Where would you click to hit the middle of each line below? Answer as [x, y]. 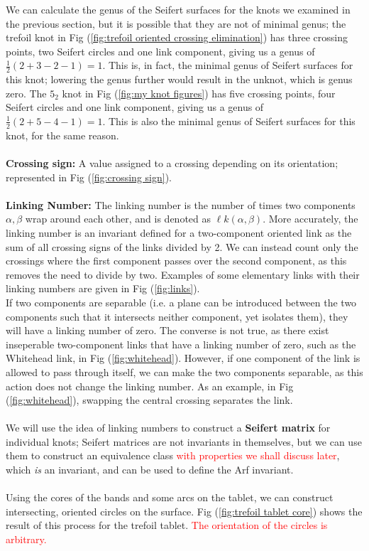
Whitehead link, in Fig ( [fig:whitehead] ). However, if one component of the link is [183, 358]
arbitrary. [26, 539]
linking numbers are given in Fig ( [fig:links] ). [103, 288]
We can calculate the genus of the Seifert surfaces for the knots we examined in [178, 9]
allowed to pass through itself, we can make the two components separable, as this [184, 371]
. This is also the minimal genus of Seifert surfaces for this [229, 121]
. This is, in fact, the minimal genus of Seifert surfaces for [228, 65]
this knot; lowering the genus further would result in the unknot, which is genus [179, 79]
